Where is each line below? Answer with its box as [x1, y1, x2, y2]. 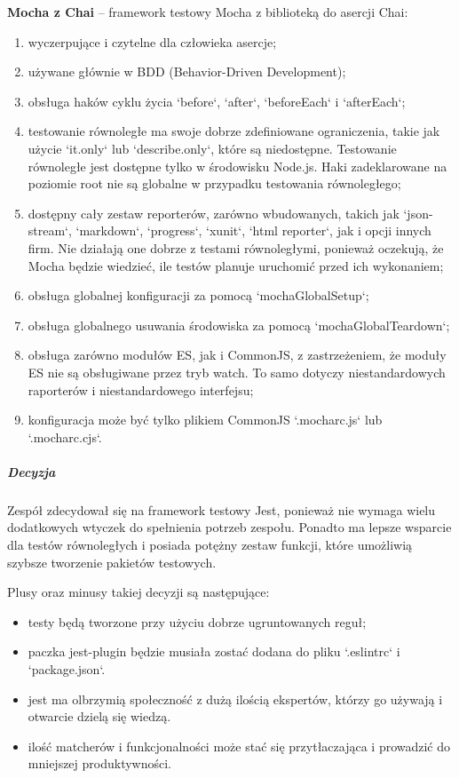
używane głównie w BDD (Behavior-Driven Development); [28, 62, 346, 81]
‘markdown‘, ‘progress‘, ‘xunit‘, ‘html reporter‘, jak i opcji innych [75, 221, 431, 240]
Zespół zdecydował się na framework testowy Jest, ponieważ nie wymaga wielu [7, 500, 436, 519]
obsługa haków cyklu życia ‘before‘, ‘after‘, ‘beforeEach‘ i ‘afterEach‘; [28, 91, 406, 110]
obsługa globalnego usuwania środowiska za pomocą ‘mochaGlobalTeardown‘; [28, 315, 450, 334]
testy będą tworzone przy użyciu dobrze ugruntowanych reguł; [28, 612, 367, 631]
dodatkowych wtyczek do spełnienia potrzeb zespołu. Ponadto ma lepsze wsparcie [7, 518, 452, 536]
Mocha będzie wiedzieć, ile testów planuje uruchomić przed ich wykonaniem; [28, 256, 444, 274]
